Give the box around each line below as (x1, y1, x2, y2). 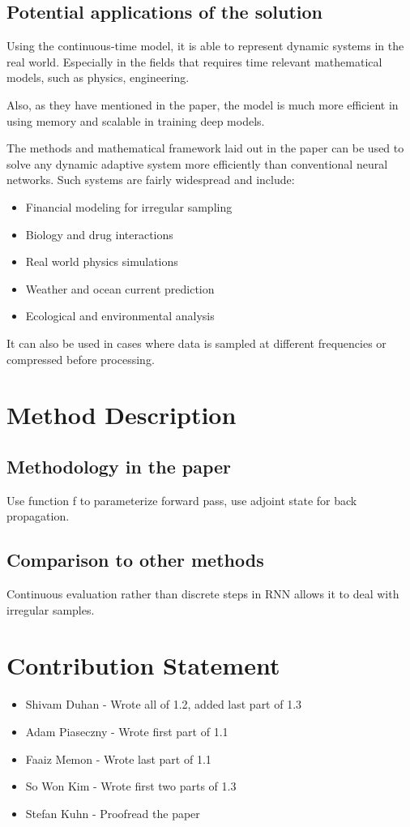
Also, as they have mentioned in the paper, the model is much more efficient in (6, 96, 399, 113)
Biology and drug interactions (25, 225, 173, 242)
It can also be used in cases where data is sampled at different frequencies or (6, 334, 387, 351)
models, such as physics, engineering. (6, 69, 190, 86)
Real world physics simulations (25, 253, 178, 270)
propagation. (6, 508, 70, 525)
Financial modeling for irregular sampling (25, 198, 233, 215)
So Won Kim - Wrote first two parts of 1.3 (25, 778, 237, 795)
